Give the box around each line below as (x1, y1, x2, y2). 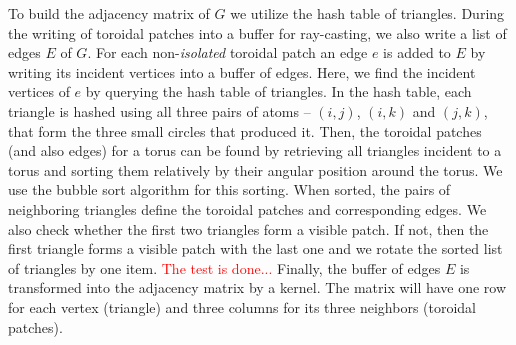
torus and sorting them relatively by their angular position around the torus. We (8, 159, 503, 180)
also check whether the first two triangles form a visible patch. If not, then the (8, 218, 489, 239)
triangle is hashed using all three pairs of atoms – (8, 100, 311, 121)
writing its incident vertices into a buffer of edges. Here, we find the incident (8, 61, 476, 82)
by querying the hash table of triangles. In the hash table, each (85, 81, 472, 102)
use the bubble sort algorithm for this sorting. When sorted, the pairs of (8, 179, 451, 200)
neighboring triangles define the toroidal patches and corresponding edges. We (8, 198, 487, 219)
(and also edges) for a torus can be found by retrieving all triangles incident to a (8, 140, 502, 161)
